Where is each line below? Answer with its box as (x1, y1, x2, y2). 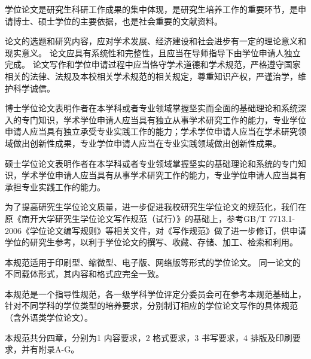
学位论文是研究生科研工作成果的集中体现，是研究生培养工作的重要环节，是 (5, 3, 298, 15)
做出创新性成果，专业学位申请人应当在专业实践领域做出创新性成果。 (13, 136, 281, 149)
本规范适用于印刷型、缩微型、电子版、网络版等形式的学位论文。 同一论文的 (5, 255, 301, 268)
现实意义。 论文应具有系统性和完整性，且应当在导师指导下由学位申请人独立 (5, 46, 301, 59)
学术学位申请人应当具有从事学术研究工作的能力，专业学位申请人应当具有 (21, 169, 306, 181)
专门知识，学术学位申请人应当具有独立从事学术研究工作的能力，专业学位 (21, 113, 306, 126)
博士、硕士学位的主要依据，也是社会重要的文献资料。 (13, 14, 222, 27)
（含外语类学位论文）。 (5, 311, 93, 324)
